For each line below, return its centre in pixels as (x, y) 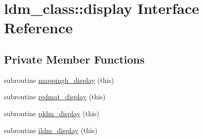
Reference (38, 28)
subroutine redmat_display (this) (55, 97)
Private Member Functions (74, 59)
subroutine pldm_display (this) (52, 113)
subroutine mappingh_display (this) (59, 80)
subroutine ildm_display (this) (51, 130)
